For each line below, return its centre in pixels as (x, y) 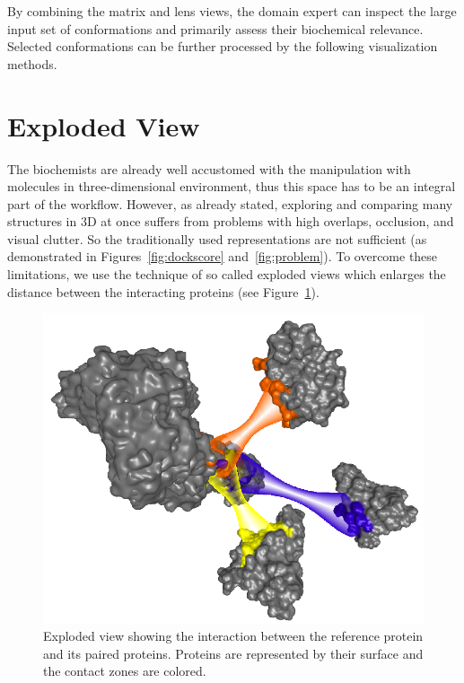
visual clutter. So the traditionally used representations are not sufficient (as (217, 238)
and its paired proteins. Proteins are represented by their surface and (233, 653)
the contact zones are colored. (125, 671)
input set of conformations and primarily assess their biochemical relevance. (215, 28)
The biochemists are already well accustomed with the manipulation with (209, 168)
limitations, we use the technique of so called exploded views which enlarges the (227, 274)
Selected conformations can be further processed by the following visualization (223, 46)
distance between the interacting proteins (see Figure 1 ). (163, 291)
